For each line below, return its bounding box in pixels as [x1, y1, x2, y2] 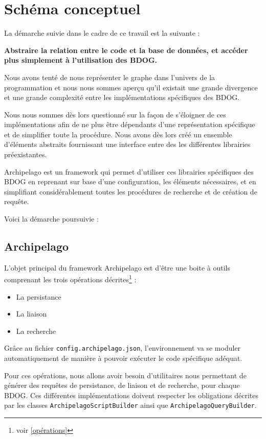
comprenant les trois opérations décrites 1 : [4, 273, 137, 285]
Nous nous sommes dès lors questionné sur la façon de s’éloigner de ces [4, 109, 226, 119]
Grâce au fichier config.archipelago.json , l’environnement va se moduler [4, 343, 241, 353]
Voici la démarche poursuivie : [4, 213, 99, 224]
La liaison [16, 308, 47, 319]
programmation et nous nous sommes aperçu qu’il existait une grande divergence [4, 82, 258, 92]
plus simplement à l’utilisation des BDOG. [4, 55, 158, 65]
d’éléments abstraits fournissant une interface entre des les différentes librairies [4, 139, 251, 150]
